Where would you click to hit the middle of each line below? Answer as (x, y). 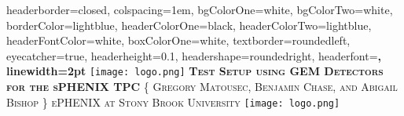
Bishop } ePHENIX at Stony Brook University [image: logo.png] (173, 101)
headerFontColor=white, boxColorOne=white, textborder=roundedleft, (178, 40)
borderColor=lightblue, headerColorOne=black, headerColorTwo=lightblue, (189, 25)
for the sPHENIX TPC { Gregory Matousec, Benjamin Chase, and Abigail (202, 87)
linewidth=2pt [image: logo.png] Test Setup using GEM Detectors (195, 71)
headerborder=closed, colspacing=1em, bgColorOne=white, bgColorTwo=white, (200, 9)
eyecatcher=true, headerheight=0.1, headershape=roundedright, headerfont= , (194, 55)
